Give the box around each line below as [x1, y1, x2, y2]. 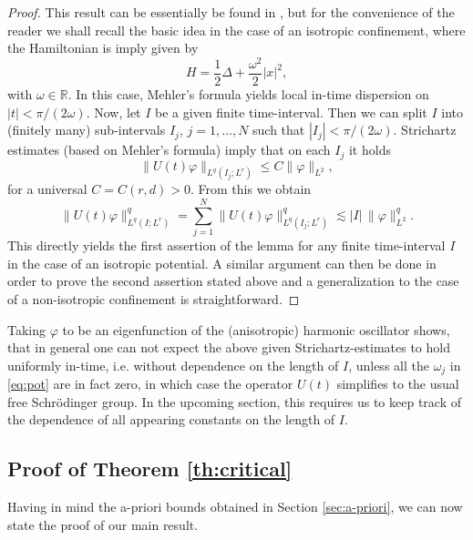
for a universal [7, 179, 87, 199]
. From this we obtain [190, 179, 312, 199]
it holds [348, 140, 391, 159]
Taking [7, 320, 46, 339]
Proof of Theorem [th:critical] [7, 454, 293, 483]
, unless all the [348, 355, 429, 374]
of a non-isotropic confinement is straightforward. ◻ [7, 289, 300, 308]
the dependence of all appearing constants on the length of [7, 410, 335, 429]
